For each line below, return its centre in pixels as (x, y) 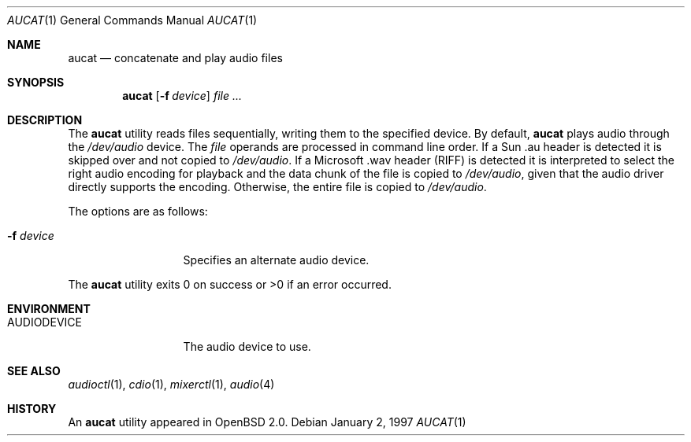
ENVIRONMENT (49, 309)
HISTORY (32, 409)
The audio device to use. (247, 346)
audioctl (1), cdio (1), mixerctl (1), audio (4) (171, 384)
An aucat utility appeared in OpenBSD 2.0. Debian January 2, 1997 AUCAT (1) (267, 422)
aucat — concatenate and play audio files (175, 58)
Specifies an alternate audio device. (276, 260)
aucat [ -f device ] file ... (182, 96)
